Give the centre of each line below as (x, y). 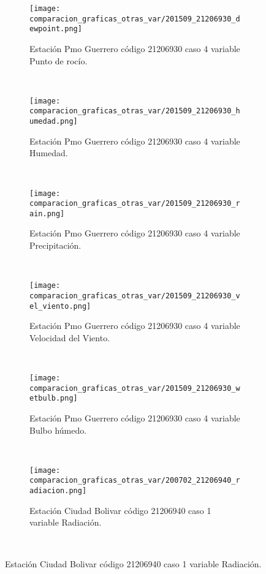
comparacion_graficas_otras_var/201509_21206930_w (135, 388)
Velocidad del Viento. (70, 337)
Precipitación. (55, 245)
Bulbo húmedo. (58, 430)
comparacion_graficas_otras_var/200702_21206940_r (135, 481)
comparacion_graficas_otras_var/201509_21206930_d (135, 19)
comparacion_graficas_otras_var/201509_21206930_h (135, 111)
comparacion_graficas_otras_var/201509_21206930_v (135, 296)
